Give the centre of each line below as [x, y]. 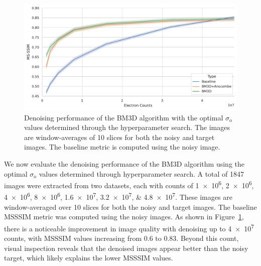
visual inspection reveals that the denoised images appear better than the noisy [126, 248]
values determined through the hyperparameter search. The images [127, 127]
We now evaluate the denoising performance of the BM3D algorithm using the [124, 163]
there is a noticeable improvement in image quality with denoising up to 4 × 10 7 [129, 227]
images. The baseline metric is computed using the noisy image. [122, 147]
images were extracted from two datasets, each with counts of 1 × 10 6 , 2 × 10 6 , [129, 184]
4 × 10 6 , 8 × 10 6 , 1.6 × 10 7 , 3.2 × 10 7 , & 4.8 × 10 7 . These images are [118, 196]
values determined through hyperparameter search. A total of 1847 [142, 173]
